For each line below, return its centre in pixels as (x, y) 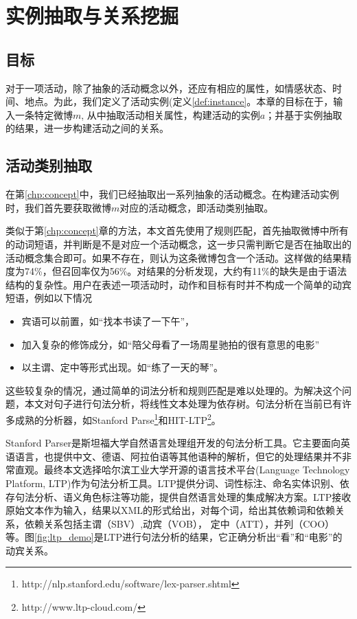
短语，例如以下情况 (49, 298)
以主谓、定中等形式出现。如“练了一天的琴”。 (123, 367)
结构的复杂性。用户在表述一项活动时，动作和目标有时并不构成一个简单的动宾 (178, 284)
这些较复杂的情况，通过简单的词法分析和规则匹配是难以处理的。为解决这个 (174, 390)
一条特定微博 (44, 114)
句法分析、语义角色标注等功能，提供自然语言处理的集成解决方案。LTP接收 (183, 496)
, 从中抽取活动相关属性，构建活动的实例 (171, 114)
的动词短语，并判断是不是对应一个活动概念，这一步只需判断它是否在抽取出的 (178, 244)
